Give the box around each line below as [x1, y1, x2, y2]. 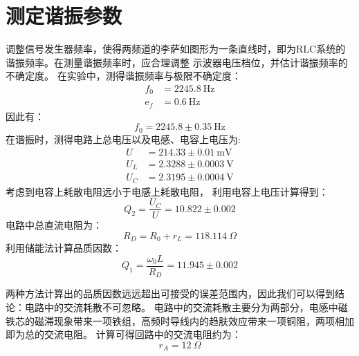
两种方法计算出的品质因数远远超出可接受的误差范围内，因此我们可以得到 [6, 286, 335, 301]
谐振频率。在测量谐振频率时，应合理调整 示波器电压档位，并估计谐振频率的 [6, 55, 348, 69]
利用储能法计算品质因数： [6, 241, 122, 255]
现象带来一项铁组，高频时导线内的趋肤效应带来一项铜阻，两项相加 [53, 313, 354, 328]
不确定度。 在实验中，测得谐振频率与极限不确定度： [6, 68, 241, 83]
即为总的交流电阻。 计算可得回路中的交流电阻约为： [6, 327, 241, 341]
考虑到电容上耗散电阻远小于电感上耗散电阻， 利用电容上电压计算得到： [6, 184, 329, 198]
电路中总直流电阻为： [6, 218, 102, 232]
